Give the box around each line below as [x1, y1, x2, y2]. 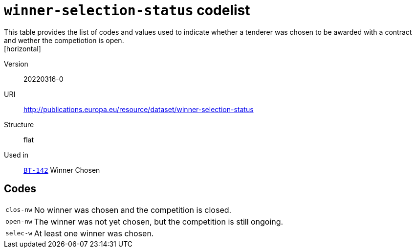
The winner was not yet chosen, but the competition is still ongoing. [34, 216, 284, 227]
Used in [4, 150, 29, 159]
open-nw [5, 218, 32, 226]
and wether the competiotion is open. [4, 36, 124, 45]
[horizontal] [4, 44, 41, 53]
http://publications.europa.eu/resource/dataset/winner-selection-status [23, 105, 254, 114]
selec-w [5, 229, 32, 237]
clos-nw [5, 206, 32, 214]
